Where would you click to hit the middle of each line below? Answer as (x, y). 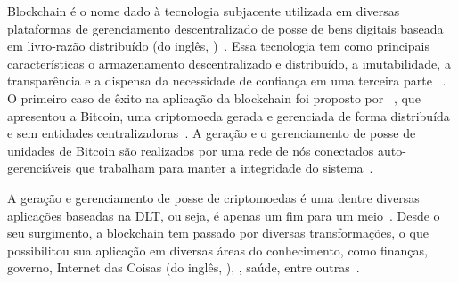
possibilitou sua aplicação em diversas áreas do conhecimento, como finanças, (217, 250)
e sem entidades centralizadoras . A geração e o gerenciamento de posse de (212, 133)
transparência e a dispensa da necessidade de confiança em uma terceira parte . (227, 81)
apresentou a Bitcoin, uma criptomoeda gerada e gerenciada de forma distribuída (229, 115)
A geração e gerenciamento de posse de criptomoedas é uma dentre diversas (213, 197)
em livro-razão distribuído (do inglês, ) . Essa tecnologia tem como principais (219, 46)
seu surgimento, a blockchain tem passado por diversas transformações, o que (218, 233)
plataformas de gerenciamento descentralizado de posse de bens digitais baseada (225, 28)
